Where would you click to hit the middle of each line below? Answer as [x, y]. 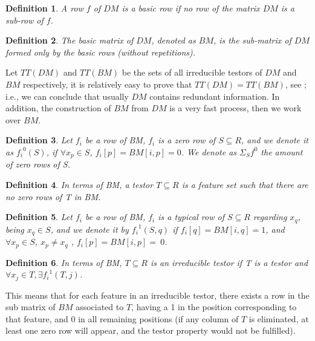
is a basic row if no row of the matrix [191, 8]
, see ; [296, 84]
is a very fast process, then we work [235, 108]
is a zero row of [187, 140]
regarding [270, 217]
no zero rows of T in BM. [53, 196]
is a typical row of [191, 217]
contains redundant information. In [215, 96]
